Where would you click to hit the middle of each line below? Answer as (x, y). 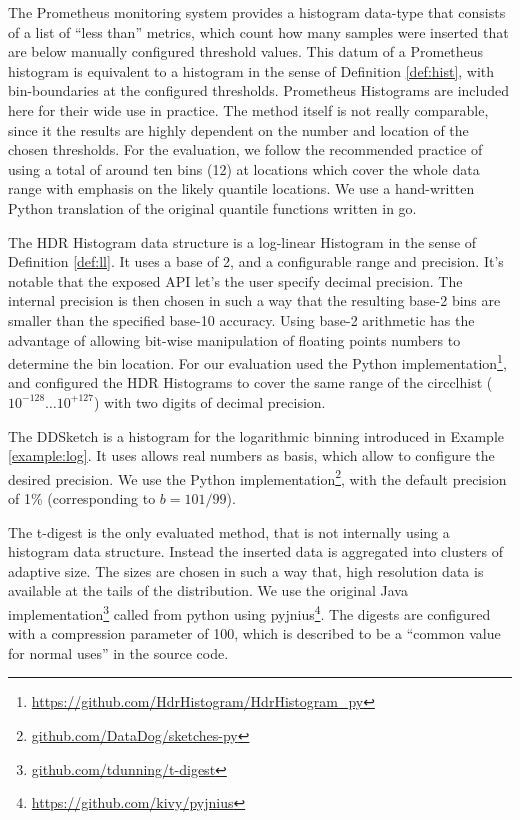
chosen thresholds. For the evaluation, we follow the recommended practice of (245, 149)
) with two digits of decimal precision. (209, 401)
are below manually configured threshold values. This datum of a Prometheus (246, 51)
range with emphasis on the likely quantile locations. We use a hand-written (241, 188)
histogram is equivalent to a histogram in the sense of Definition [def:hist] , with (251, 70)
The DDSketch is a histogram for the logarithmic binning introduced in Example (256, 435)
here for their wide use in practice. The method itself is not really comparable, (248, 109)
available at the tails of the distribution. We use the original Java (208, 590)
